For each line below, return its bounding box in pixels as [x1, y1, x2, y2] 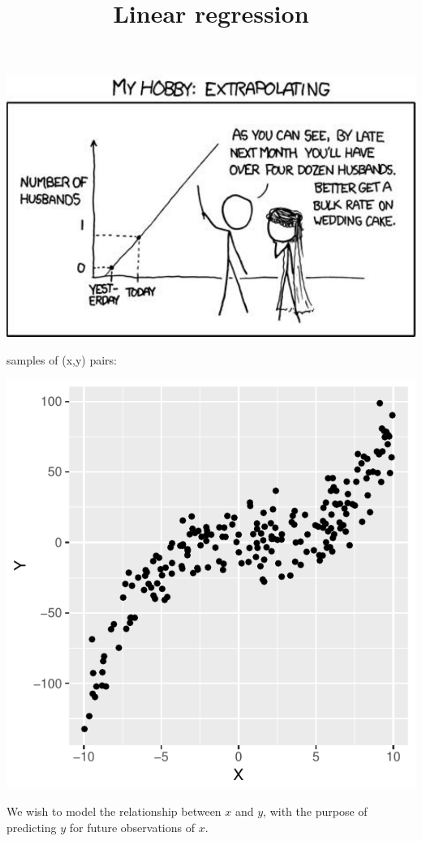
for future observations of [69, 818, 196, 835]
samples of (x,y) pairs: [6, 351, 117, 368]
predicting [6, 818, 57, 835]
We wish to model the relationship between [6, 803, 222, 820]
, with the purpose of [263, 803, 368, 820]
